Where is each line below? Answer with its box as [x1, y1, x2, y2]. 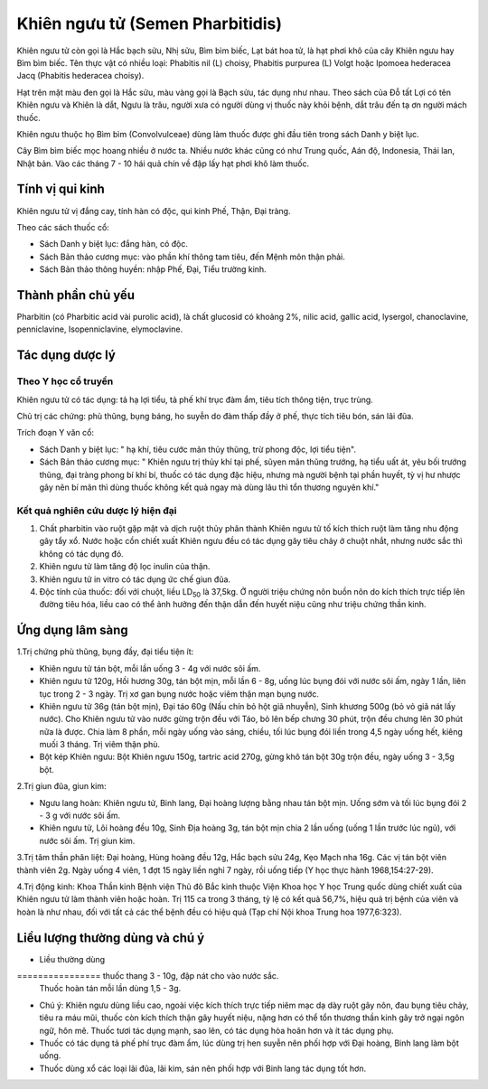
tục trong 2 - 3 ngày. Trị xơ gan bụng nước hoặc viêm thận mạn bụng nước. [39, 688, 320, 699]
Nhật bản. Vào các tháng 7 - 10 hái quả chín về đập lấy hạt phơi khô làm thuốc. [16, 158, 310, 169]
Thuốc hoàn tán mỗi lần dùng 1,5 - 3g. [39, 983, 182, 994]
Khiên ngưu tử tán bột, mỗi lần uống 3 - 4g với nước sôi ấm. [39, 662, 261, 673]
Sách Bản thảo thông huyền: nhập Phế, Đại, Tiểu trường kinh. [39, 264, 267, 275]
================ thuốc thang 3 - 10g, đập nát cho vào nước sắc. [16, 971, 279, 981]
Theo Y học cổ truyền [16, 375, 114, 388]
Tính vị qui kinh [16, 182, 106, 197]
